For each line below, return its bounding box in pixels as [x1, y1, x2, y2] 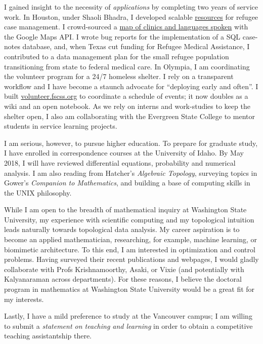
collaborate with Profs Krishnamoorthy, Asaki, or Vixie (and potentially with [4, 263, 244, 274]
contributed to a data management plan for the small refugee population [4, 51, 229, 61]
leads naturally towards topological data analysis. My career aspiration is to [4, 224, 240, 235]
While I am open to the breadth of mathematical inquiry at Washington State [4, 204, 247, 215]
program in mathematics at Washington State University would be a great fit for [4, 284, 255, 294]
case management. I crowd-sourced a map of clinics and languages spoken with [4, 21, 248, 32]
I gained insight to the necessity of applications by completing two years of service [4, 2, 258, 12]
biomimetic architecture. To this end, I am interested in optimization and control [4, 244, 255, 254]
